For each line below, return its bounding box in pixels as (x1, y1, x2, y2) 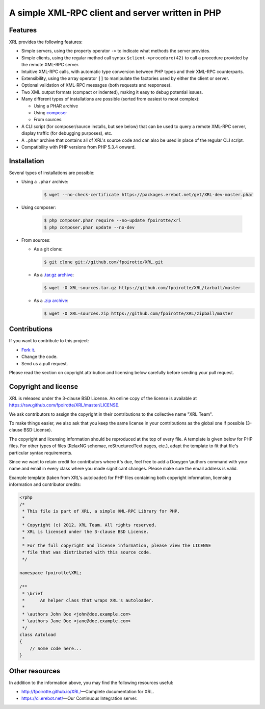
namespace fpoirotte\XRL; (19, 570, 82, 576)
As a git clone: (33, 246, 63, 252)
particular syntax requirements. (9, 450, 73, 456)
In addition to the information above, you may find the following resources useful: (9, 680, 174, 685)
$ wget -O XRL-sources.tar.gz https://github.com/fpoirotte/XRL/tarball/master (44, 285, 241, 290)
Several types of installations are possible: (9, 170, 95, 176)
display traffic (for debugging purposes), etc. (21, 130, 113, 136)
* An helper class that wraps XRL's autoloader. (22, 597, 154, 603)
